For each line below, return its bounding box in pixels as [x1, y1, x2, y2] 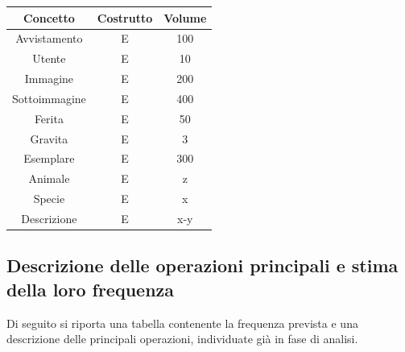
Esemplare [23, 150, 75, 167]
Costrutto [97, 9, 153, 26]
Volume [163, 9, 207, 26]
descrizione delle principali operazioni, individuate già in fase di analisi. [6, 330, 358, 347]
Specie [33, 190, 65, 207]
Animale [28, 170, 70, 187]
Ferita [34, 110, 64, 126]
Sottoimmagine [12, 89, 86, 106]
